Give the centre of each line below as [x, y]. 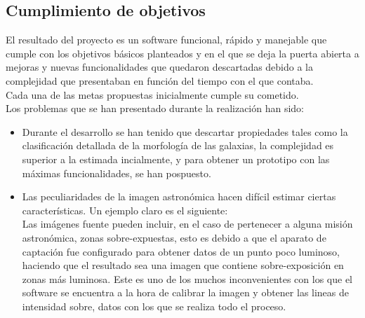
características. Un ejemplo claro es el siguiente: [125, 210]
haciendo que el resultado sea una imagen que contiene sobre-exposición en [183, 265]
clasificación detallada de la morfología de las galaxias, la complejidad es [178, 145]
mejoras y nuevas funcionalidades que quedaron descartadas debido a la [160, 67]
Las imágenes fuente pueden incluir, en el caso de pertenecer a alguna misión [187, 224]
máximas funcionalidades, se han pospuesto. [117, 173]
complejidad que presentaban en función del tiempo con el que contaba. [160, 80]
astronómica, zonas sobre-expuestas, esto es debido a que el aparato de [174, 237]
